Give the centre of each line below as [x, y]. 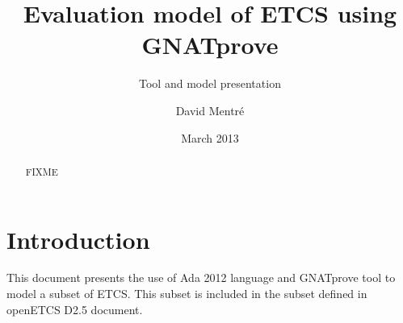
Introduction [78, 239]
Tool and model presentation [210, 83]
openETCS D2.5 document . [75, 309]
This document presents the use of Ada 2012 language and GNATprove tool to [201, 277]
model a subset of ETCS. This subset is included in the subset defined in [187, 294]
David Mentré [210, 110]
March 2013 [210, 137]
